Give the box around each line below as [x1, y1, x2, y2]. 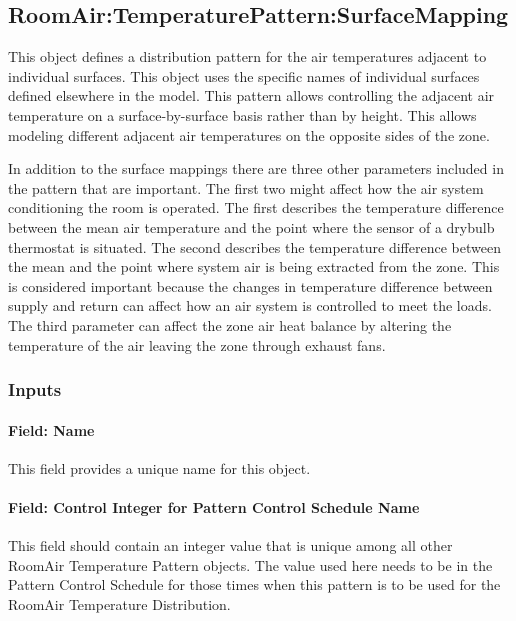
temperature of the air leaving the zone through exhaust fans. [8, 334, 386, 355]
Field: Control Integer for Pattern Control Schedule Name [8, 496, 420, 517]
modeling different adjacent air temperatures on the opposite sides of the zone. [8, 124, 490, 145]
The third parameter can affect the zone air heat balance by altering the [8, 314, 452, 335]
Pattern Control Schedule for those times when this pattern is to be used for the [8, 574, 501, 595]
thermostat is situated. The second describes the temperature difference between [8, 236, 501, 257]
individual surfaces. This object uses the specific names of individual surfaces [8, 65, 480, 86]
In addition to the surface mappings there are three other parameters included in [8, 158, 504, 179]
